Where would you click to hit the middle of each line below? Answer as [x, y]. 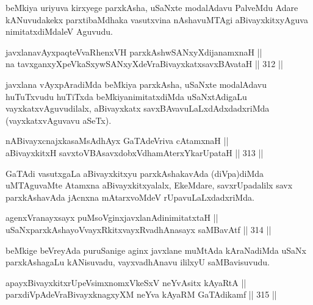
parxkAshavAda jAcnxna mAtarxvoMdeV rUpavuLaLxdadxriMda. [130, 197]
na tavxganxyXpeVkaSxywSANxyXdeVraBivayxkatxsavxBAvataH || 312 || [144, 64]
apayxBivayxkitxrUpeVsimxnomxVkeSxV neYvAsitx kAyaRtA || [126, 282]
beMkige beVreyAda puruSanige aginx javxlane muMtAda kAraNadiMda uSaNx [156, 250]
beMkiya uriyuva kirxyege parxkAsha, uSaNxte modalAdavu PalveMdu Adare [152, 7]
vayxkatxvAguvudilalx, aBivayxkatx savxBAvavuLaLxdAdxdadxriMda [138, 108]
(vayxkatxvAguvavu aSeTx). [59, 120]
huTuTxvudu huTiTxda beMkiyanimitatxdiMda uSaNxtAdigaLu [126, 96]
